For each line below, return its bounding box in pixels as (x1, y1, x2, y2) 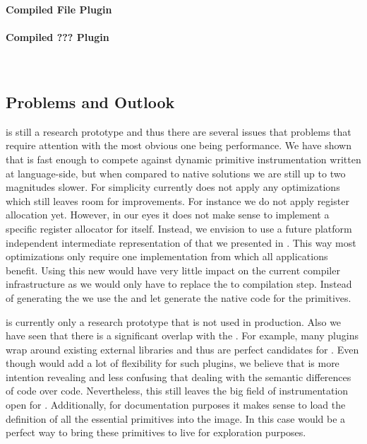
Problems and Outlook (6, 90, 175, 112)
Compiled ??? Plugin (6, 29, 109, 44)
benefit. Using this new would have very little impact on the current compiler (6, 262, 340, 277)
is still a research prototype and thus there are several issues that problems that (6, 124, 351, 139)
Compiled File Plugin (6, 1, 112, 16)
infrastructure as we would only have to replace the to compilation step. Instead (6, 276, 352, 291)
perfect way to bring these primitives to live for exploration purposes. (6, 425, 306, 440)
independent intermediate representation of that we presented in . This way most (6, 235, 356, 250)
